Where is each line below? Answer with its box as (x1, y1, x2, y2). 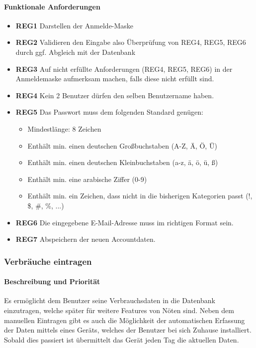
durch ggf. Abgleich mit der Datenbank (15, 46, 136, 57)
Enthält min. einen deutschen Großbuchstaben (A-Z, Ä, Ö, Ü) (27, 140, 217, 151)
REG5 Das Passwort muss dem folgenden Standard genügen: (15, 107, 203, 117)
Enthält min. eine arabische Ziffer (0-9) (27, 174, 147, 184)
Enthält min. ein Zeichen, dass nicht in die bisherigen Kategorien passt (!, (27, 190, 253, 201)
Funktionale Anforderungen (4, 1, 100, 11)
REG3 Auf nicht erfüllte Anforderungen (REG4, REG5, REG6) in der (15, 63, 233, 74)
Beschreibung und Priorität (4, 276, 100, 287)
